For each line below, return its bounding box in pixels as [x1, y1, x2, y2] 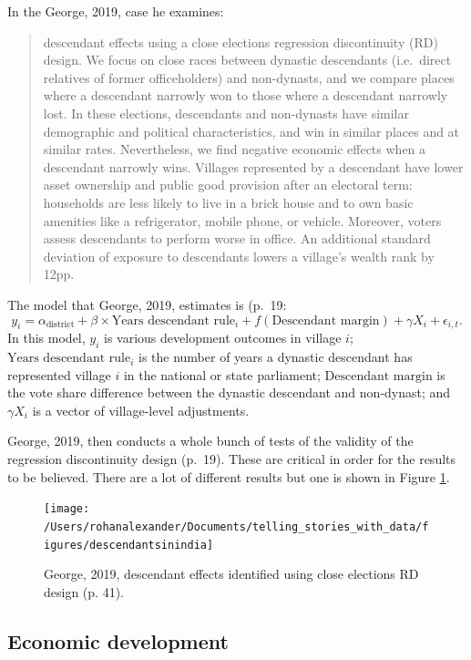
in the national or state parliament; [123, 365, 321, 384]
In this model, [7, 328, 86, 347]
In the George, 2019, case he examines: [7, 2, 224, 20]
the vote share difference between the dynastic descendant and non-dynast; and [7, 383, 451, 402]
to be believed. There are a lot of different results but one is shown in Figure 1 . [7, 467, 450, 486]
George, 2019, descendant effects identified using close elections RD [44, 564, 419, 583]
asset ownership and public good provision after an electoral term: [43, 175, 413, 194]
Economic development [7, 626, 229, 655]
